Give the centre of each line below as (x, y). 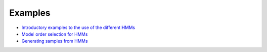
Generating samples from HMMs (55, 41)
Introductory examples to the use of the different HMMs (78, 27)
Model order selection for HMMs (55, 34)
